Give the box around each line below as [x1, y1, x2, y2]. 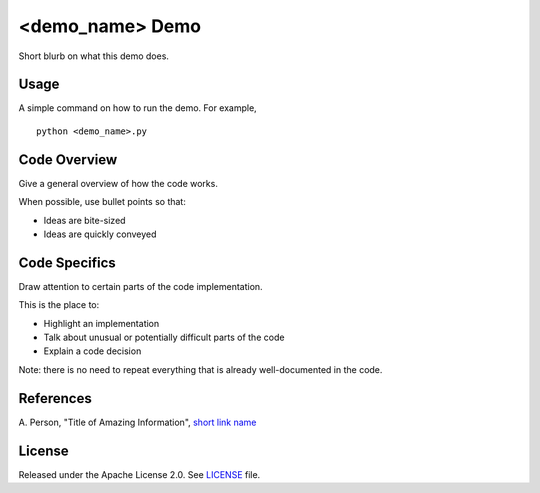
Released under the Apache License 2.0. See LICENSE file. [18, 468, 261, 480]
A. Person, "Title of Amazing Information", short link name [18, 416, 257, 428]
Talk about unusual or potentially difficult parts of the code [43, 331, 285, 343]
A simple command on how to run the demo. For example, [18, 102, 257, 114]
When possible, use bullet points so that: [18, 196, 187, 208]
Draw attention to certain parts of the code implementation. [18, 280, 264, 292]
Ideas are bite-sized [43, 214, 126, 226]
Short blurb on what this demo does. [18, 50, 170, 62]
